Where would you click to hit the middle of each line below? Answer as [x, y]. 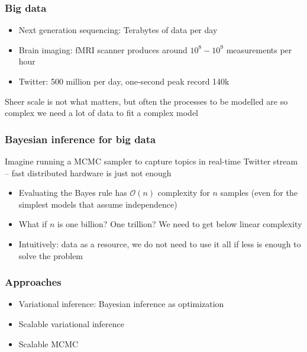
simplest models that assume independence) [98, 204]
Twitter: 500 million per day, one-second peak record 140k [124, 81]
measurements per [259, 49]
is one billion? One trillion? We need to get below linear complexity [180, 224]
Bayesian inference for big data [80, 139]
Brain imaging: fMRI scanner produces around [103, 49]
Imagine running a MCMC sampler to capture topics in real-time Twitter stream [151, 161]
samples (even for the [259, 193]
